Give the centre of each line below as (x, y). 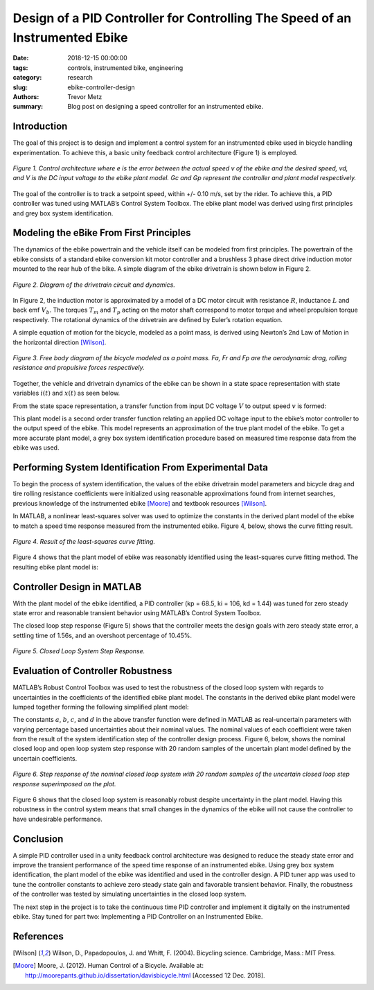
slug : (20, 87)
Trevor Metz (85, 96)
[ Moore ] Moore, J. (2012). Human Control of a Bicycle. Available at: (108, 966)
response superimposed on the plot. (64, 784)
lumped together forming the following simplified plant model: (101, 707)
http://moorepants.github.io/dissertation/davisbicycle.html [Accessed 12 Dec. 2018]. (145, 975)
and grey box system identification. (63, 213)
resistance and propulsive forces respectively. (79, 368)
